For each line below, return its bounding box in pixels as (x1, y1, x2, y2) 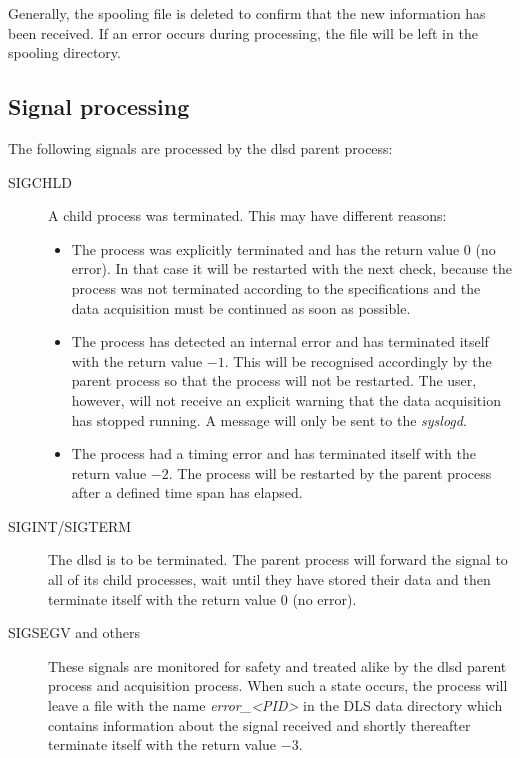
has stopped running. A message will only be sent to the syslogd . (71, 409, 467, 430)
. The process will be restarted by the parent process (168, 462, 492, 483)
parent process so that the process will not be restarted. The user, (71, 370, 477, 391)
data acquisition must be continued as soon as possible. (71, 297, 411, 318)
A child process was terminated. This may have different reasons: (48, 205, 447, 226)
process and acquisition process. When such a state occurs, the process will (48, 675, 508, 696)
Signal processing (8, 91, 190, 122)
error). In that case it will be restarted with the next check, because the (71, 258, 513, 279)
